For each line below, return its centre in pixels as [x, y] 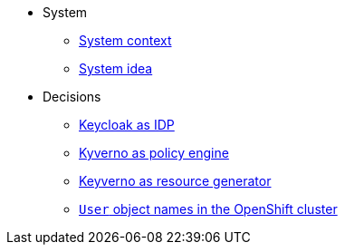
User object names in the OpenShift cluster [208, 209]
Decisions [72, 97]
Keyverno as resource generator [175, 181]
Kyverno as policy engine [154, 153]
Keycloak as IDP [127, 125]
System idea [116, 68]
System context [125, 40]
